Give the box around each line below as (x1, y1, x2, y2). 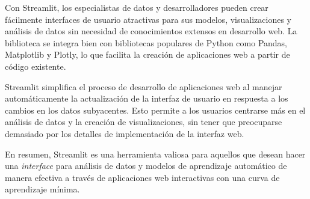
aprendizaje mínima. (5, 183, 80, 195)
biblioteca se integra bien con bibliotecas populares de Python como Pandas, (5, 36, 288, 49)
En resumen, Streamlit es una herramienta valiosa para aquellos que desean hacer (5, 147, 306, 160)
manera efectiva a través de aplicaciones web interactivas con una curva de (5, 171, 280, 183)
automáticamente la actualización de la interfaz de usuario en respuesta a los (5, 92, 288, 105)
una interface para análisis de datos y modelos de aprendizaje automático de (5, 159, 287, 172)
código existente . (5, 60, 66, 72)
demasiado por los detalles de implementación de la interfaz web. (5, 127, 244, 139)
